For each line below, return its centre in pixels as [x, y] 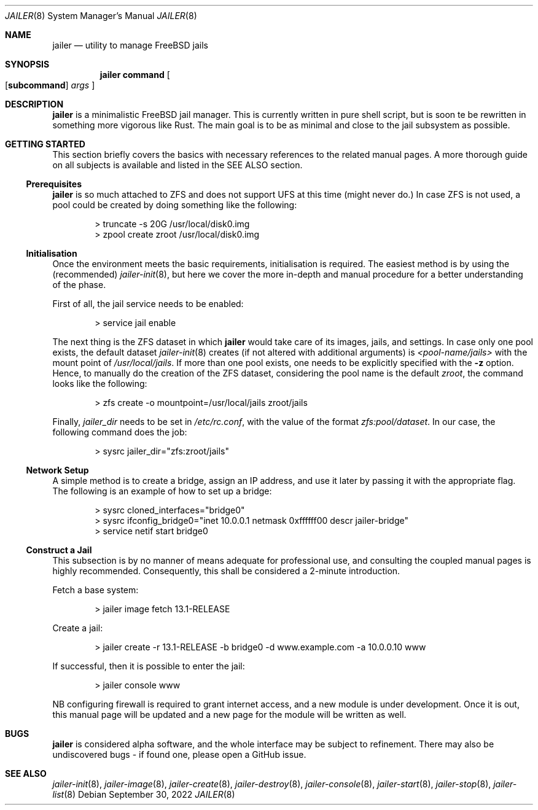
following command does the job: [120, 432]
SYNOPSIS [27, 64]
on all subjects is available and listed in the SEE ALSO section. [177, 165]
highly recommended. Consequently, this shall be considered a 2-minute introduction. [226, 571]
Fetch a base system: [96, 590]
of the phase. [79, 285]
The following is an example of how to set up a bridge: [162, 491]
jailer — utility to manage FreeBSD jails [130, 45]
